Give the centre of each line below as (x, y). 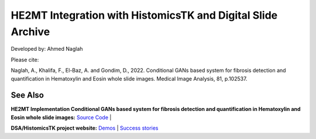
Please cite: (25, 60)
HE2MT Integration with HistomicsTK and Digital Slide (144, 15)
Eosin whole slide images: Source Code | (61, 117)
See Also (27, 95)
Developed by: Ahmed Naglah (47, 49)
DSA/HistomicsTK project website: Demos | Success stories (85, 128)
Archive (30, 32)
